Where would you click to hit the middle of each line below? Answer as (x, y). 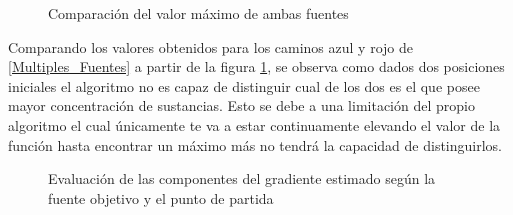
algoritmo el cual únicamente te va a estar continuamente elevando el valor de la (254, 124)
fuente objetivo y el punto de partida (161, 197)
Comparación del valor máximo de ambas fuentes (198, 13)
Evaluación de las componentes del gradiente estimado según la (242, 178)
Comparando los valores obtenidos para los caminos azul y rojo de (210, 46)
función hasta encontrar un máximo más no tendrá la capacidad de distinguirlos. (255, 144)
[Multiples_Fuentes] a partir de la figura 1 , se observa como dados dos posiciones (256, 66)
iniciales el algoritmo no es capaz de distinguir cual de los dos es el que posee (244, 85)
